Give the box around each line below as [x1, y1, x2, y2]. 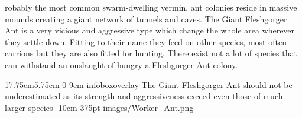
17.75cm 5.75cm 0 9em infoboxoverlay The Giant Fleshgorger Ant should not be [5, 78, 293, 90]
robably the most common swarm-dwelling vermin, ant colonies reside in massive [5, 1, 297, 13]
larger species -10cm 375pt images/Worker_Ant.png [5, 101, 194, 113]
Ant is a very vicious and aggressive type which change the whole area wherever [5, 24, 295, 36]
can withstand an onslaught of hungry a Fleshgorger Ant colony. [5, 58, 238, 70]
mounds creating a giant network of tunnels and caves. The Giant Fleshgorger [5, 12, 287, 25]
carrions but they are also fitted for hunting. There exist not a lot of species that [5, 47, 297, 59]
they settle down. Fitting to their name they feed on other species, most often [5, 35, 287, 48]
